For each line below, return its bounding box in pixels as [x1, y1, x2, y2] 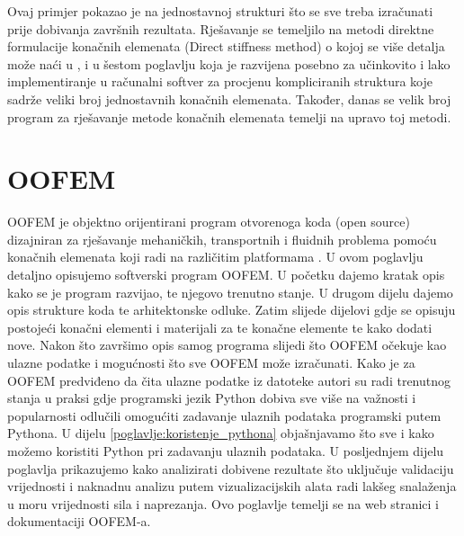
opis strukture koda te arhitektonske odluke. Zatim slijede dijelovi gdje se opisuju [7, 300, 456, 319]
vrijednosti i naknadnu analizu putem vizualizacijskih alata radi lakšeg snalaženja [7, 477, 457, 496]
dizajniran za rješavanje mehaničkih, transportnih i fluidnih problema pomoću [7, 229, 437, 248]
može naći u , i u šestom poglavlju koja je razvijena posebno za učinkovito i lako [7, 54, 451, 73]
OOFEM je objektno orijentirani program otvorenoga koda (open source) [7, 212, 410, 231]
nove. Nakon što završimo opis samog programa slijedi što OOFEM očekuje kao [7, 335, 447, 354]
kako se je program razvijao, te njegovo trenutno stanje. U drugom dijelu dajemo [7, 282, 453, 301]
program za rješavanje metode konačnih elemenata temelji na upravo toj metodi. [7, 107, 451, 126]
